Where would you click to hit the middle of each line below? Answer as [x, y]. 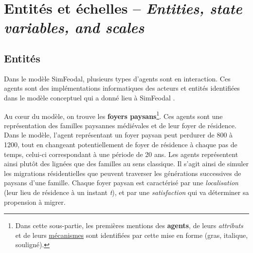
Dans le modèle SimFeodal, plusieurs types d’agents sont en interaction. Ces [117, 78]
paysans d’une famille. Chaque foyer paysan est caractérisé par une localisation [121, 183]
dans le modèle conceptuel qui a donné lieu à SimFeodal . [90, 97]
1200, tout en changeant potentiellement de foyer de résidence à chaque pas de [121, 144]
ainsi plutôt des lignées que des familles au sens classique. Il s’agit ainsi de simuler [126, 164]
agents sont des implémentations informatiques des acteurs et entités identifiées [122, 88]
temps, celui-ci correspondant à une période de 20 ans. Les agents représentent [121, 154]
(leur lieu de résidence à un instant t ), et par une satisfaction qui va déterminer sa [126, 192]
